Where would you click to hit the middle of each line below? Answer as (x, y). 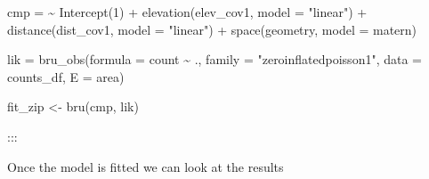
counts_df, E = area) (66, 76)
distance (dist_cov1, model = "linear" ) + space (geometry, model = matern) (212, 29)
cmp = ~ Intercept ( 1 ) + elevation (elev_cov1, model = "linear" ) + (187, 12)
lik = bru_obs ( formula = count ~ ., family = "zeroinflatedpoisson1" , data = (215, 59)
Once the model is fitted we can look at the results (146, 166)
